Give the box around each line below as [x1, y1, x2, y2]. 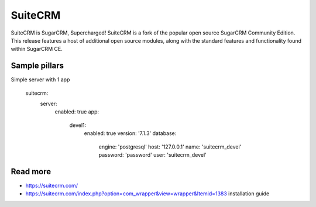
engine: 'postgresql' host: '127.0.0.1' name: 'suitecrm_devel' [98, 143, 242, 150]
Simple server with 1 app [11, 76, 70, 83]
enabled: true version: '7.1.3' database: [84, 130, 177, 137]
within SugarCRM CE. [11, 46, 63, 53]
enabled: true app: [54, 108, 99, 115]
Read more [11, 167, 51, 177]
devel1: [69, 122, 87, 129]
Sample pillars [11, 61, 64, 71]
